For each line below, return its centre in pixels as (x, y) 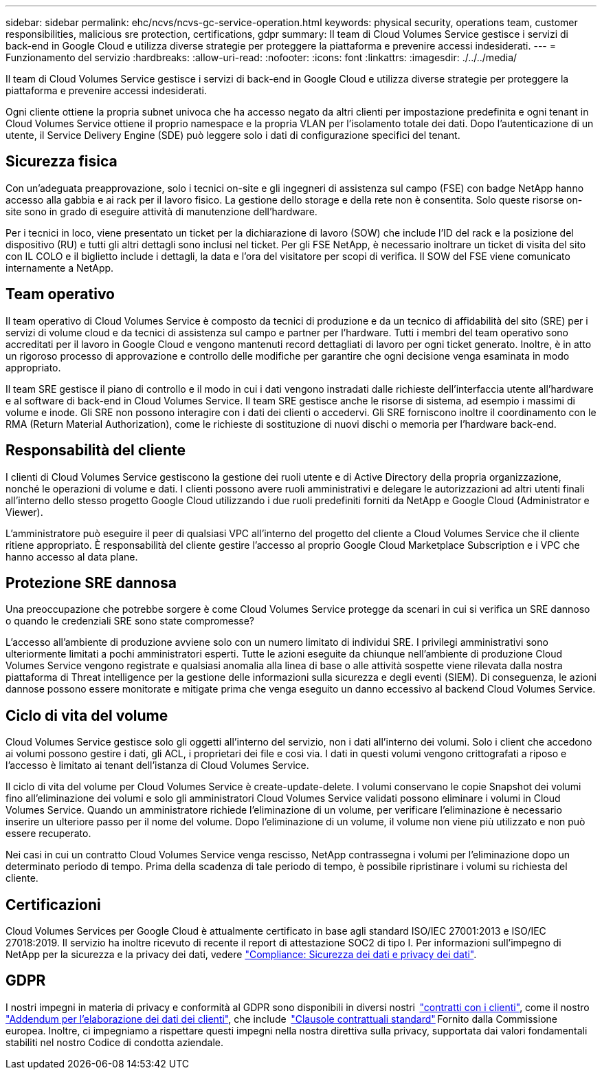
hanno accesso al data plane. (72, 556)
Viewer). (24, 512)
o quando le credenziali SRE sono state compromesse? (130, 621)
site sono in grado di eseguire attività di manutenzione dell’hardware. (161, 211)
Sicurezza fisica (62, 162)
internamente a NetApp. (60, 268)
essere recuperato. (48, 834)
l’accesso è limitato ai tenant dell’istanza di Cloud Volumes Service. (157, 765)
